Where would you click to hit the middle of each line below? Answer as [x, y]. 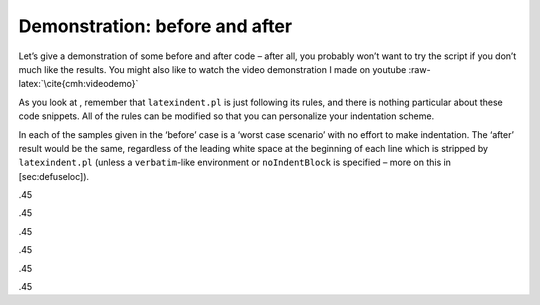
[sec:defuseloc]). [54, 176]
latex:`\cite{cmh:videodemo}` [78, 84]
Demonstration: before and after [155, 26]
